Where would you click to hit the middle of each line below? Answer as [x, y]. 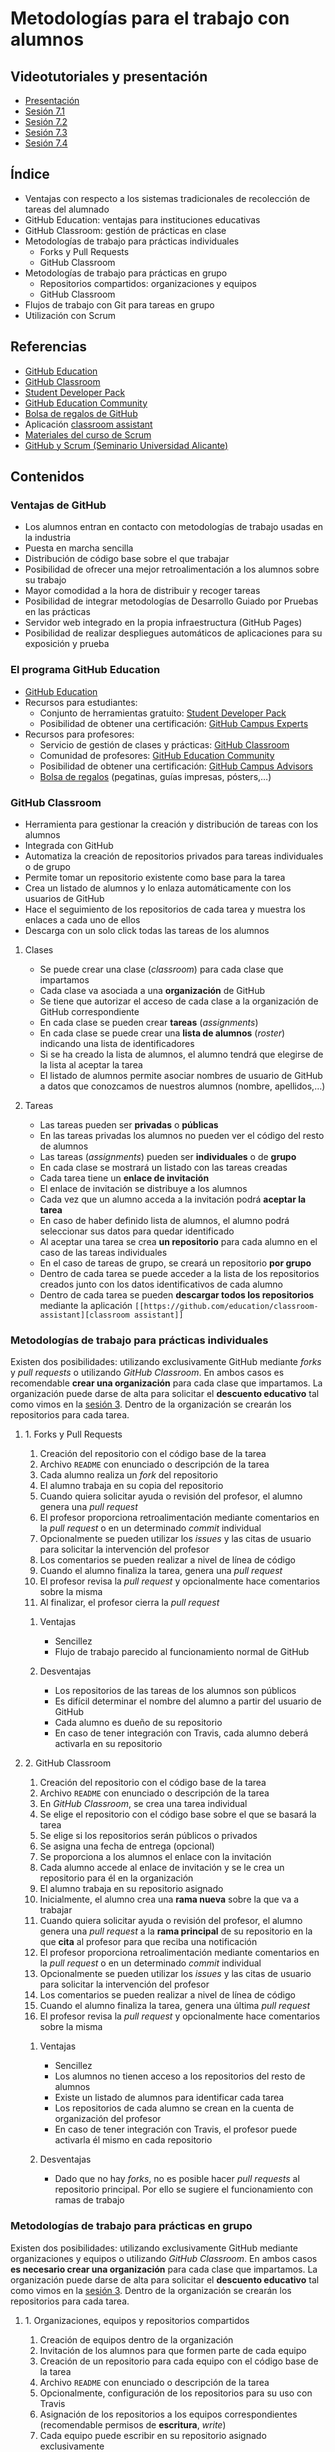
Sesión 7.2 [46, 121]
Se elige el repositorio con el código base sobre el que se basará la [178, 1814]
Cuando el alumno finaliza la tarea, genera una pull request [161, 1571]
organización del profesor [108, 2119]
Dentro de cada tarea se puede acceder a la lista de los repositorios [179, 1273]
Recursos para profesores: [79, 734]
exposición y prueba [67, 644]
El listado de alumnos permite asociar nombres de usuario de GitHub [181, 1075]
